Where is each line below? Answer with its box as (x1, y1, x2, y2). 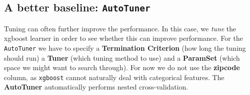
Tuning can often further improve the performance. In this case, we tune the (4, 23, 237, 33)
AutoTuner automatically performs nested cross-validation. (4, 82, 188, 92)
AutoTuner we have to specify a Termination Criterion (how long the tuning (4, 42, 246, 53)
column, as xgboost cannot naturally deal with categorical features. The (4, 72, 225, 82)
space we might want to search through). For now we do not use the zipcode (4, 62, 240, 73)
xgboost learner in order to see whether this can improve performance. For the (4, 33, 243, 43)
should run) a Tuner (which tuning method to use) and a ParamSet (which (4, 52, 240, 63)
